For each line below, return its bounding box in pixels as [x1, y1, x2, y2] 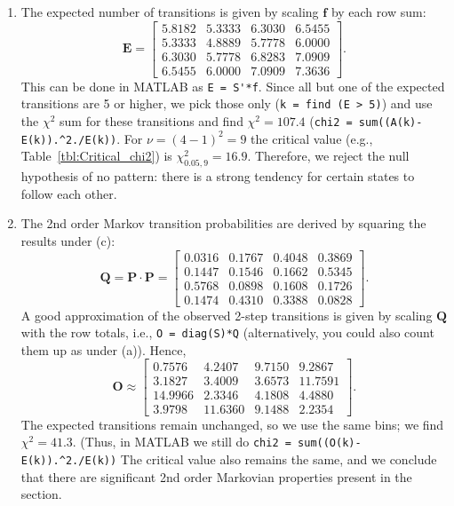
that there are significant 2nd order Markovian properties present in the [20, 467, 412, 486]
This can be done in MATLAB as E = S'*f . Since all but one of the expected [20, 76, 445, 95]
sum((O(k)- [298, 437, 362, 450]
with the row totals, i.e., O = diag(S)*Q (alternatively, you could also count [20, 323, 434, 342]
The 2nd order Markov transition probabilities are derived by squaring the [20, 214, 426, 233]
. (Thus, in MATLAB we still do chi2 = [72, 432, 291, 451]
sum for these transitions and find [60, 112, 243, 130]
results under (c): [20, 231, 115, 249]
